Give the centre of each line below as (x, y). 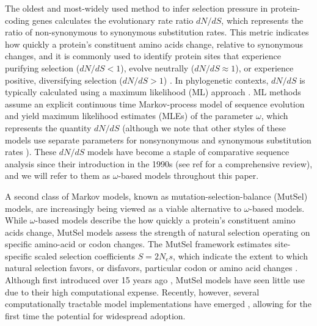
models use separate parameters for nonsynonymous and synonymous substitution (158, 139)
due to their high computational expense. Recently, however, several (132, 292)
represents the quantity (48, 127)
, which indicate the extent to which (240, 255)
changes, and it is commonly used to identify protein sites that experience (143, 56)
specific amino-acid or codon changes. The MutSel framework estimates (139, 244)
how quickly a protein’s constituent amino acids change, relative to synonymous (154, 44)
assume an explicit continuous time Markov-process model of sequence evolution (155, 103)
